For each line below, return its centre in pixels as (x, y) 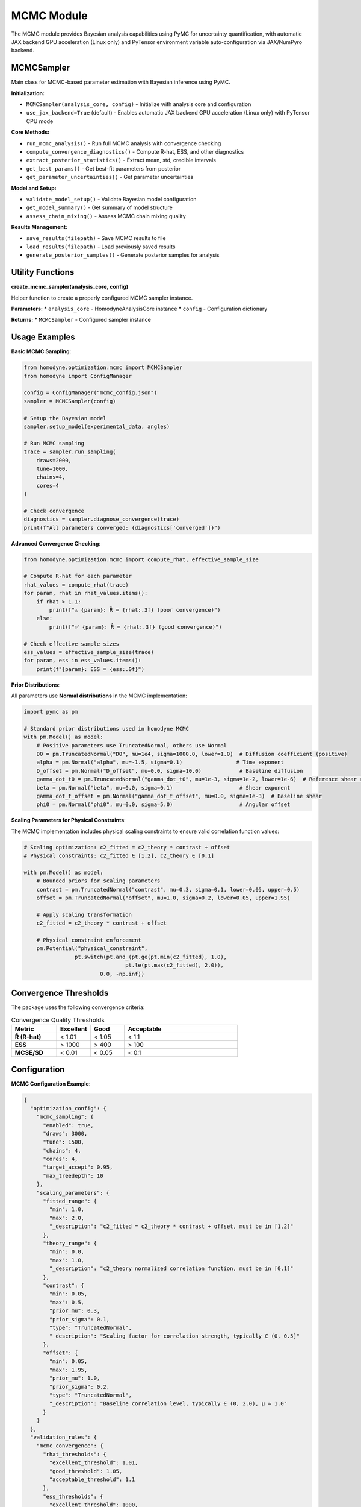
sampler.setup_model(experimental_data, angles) (97, 426)
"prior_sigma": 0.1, (79, 1319)
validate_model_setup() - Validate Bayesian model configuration (111, 199)
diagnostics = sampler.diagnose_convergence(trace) (102, 519)
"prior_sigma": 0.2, (79, 1387)
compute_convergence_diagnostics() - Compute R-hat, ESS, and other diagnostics (135, 151)
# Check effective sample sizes (72, 644)
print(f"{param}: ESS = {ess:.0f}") (90, 669)
